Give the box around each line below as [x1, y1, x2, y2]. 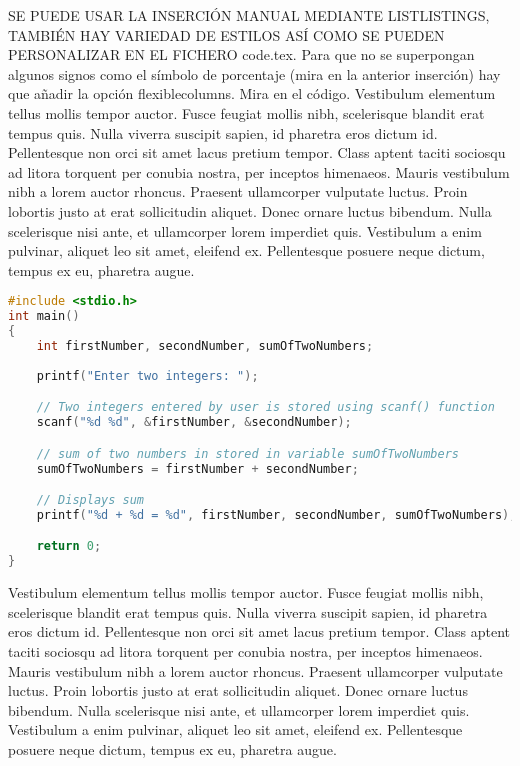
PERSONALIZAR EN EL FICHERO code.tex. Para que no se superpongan [8, 44, 475, 65]
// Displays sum [36, 493, 145, 508]
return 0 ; [36, 539, 102, 554]
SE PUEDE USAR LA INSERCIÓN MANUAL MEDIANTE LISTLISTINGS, [8, 5, 490, 25]
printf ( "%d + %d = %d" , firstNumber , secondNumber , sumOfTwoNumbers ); [36, 507, 517, 522]
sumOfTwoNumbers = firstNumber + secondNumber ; [36, 461, 359, 476]
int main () [8, 309, 80, 324]
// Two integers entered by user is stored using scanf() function [36, 400, 495, 415]
